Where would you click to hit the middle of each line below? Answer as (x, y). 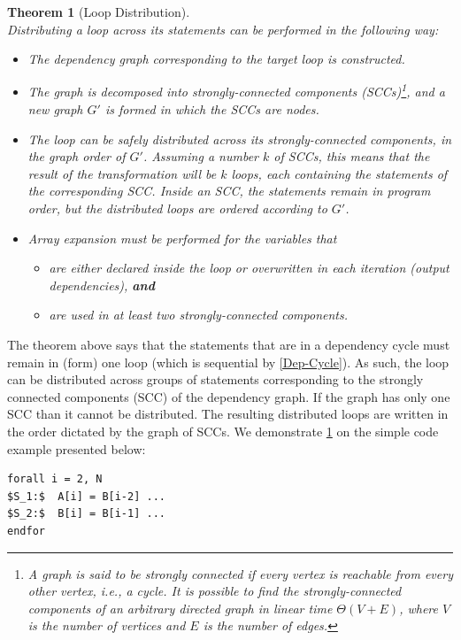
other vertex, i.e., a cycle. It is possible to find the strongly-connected (215, 591)
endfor (26, 531)
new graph (55, 109)
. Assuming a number (200, 156)
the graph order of (77, 156)
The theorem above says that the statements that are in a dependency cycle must (229, 344)
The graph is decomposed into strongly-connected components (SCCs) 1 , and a (236, 90)
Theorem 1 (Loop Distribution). (99, 12)
